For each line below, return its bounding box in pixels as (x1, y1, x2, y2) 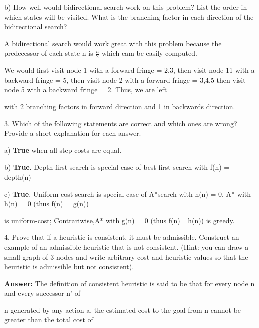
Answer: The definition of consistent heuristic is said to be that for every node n (4, 278, 255, 288)
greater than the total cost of (4, 314, 93, 325)
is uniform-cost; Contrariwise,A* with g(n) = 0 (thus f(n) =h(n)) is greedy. (4, 215, 235, 225)
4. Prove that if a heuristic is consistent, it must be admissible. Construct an (4, 232, 239, 242)
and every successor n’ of (4, 288, 80, 298)
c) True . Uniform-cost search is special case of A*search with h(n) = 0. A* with (4, 188, 251, 199)
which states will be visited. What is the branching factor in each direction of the (4, 11, 254, 22)
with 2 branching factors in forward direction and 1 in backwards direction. (4, 101, 235, 111)
